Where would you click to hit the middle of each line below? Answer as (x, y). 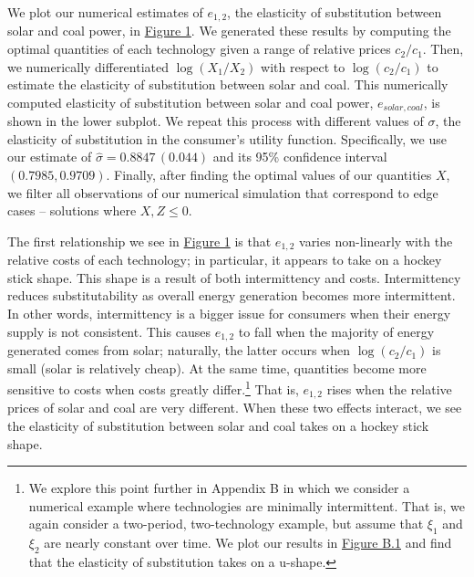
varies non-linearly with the (376, 241)
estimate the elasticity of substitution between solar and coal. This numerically (228, 84)
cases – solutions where (72, 210)
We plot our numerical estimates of (105, 12)
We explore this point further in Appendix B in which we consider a (219, 488)
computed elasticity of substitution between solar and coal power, (191, 102)
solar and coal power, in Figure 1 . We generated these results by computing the (229, 31)
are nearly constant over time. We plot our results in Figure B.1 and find (248, 543)
